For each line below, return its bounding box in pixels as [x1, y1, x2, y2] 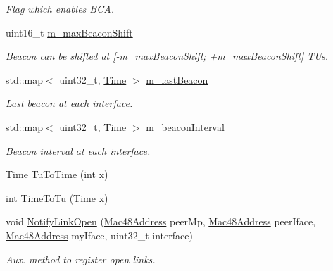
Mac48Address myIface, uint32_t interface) [6, 227, 193, 242]
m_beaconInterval [146, 119, 225, 134]
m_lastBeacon [146, 72, 208, 87]
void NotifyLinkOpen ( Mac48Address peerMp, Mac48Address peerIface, [6, 214, 316, 229]
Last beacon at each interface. [6, 96, 133, 111]
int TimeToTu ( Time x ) [6, 190, 108, 205]
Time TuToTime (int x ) [6, 167, 108, 182]
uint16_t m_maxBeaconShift [6, 25, 133, 39]
